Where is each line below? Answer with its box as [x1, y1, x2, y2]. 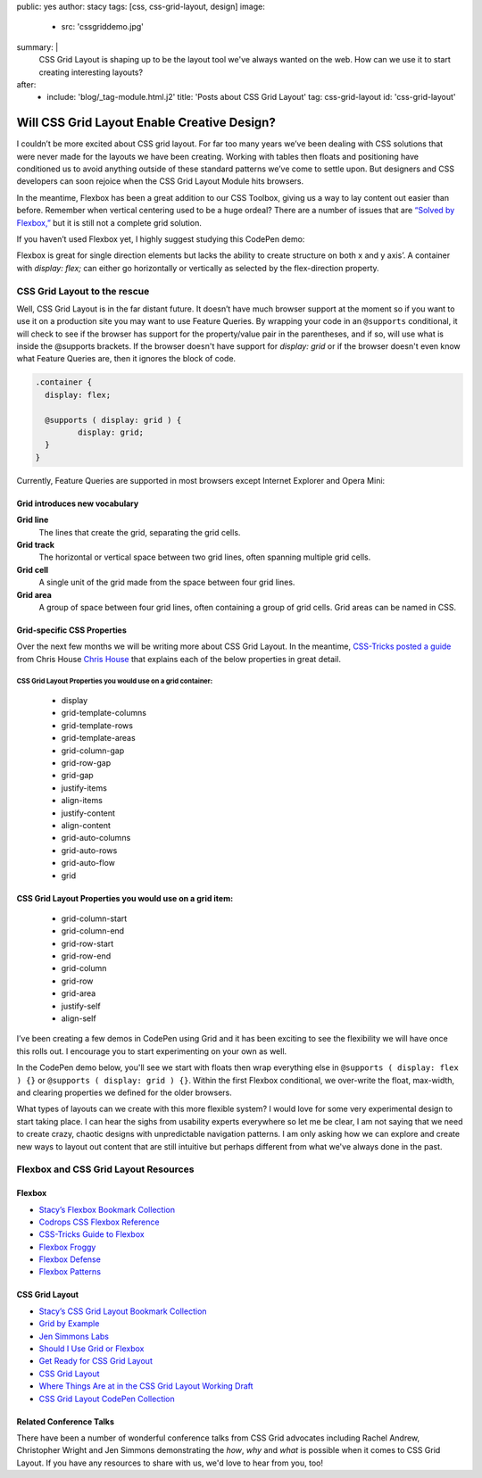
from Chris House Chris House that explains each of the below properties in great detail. [16, 653, 341, 664]
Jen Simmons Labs [38, 1331, 109, 1341]
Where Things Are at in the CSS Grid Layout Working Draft [38, 1381, 253, 1391]
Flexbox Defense [38, 1254, 102, 1265]
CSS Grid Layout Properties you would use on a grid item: [16, 893, 234, 903]
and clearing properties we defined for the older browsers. [16, 1087, 232, 1098]
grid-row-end [61, 951, 112, 961]
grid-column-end [61, 926, 125, 936]
